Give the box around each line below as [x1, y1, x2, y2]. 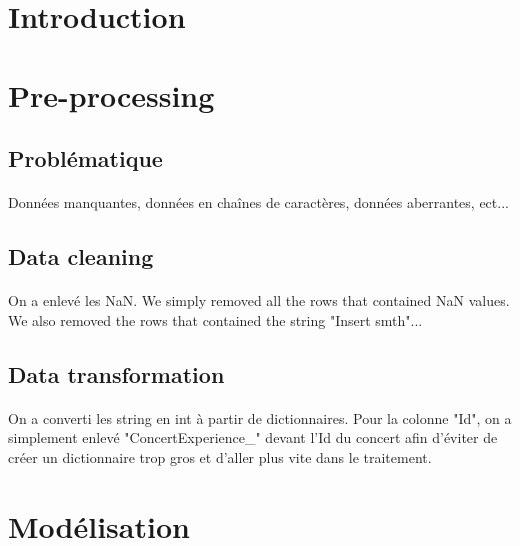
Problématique [8, 143, 163, 174]
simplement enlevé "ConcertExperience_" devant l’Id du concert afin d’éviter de [8, 427, 498, 448]
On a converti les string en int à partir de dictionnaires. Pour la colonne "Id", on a [8, 407, 512, 428]
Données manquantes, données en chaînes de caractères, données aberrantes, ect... [8, 192, 509, 213]
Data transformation [8, 358, 225, 389]
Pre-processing [8, 74, 215, 115]
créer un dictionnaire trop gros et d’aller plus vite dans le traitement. [8, 446, 432, 467]
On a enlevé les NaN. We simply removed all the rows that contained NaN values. [8, 290, 510, 311]
